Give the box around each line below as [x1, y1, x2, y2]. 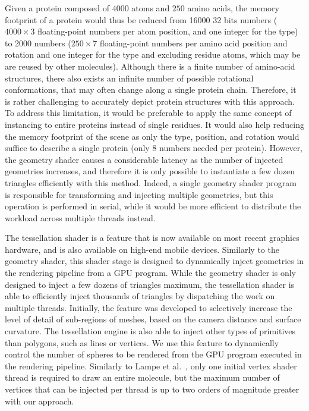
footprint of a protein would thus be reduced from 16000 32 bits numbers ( [5, 13, 278, 26]
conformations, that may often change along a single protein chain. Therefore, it [5, 83, 297, 96]
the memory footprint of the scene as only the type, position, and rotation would [5, 130, 299, 142]
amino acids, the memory [187, 2, 279, 14]
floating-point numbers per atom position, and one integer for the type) [37, 25, 298, 37]
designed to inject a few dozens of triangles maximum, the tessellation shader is [5, 278, 295, 290]
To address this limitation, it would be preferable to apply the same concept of [5, 106, 292, 119]
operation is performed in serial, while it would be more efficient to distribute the [5, 200, 301, 212]
